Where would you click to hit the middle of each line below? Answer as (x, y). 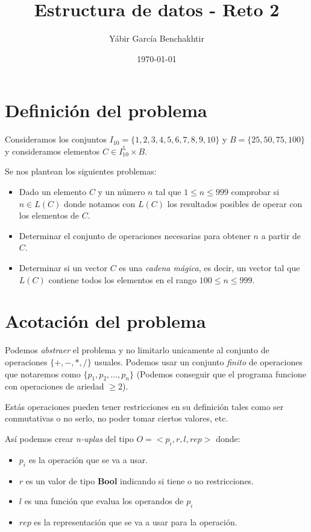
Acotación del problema (105, 321)
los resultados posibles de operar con (235, 203)
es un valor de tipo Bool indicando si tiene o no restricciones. (140, 480)
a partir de (281, 235)
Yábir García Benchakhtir (157, 38)
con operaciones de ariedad (55, 386)
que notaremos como (43, 373)
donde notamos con (99, 203)
